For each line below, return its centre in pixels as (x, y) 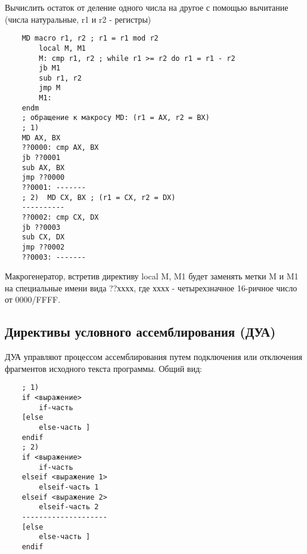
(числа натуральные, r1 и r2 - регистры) (78, 19)
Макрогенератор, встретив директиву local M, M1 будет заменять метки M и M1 (152, 276)
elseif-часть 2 (69, 507)
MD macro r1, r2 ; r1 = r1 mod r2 (90, 39)
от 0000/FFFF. (33, 299)
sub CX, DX (43, 237)
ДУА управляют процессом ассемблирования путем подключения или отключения (154, 357)
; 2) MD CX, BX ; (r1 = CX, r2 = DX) (99, 197)
